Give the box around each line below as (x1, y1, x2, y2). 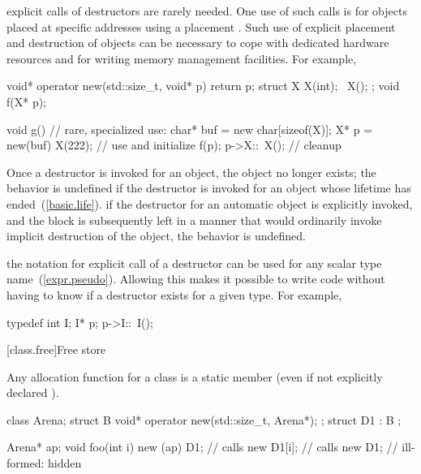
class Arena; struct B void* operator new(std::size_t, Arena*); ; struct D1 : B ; (6, 411, 402, 428)
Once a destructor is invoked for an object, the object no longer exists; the (6, 163, 376, 180)
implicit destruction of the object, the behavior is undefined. (6, 227, 306, 244)
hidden (47, 455, 82, 472)
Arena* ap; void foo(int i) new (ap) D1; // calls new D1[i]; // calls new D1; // (6, 438, 398, 455)
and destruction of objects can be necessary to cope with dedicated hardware (6, 34, 389, 51)
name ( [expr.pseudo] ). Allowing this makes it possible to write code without (6, 270, 385, 287)
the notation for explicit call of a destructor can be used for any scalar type (6, 254, 382, 271)
